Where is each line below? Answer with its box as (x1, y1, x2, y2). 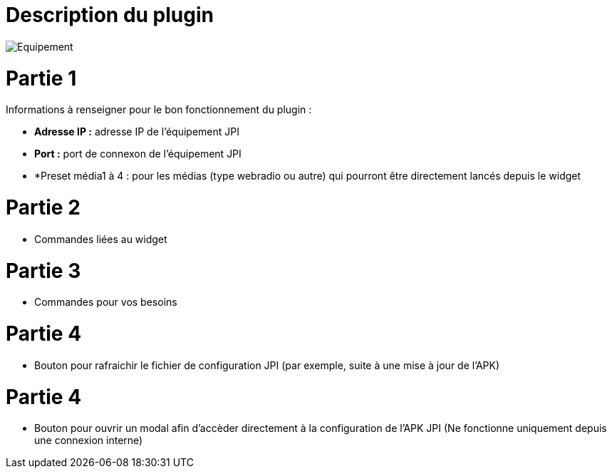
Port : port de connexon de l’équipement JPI (34, 148, 242, 160)
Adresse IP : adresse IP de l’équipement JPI (34, 125, 239, 138)
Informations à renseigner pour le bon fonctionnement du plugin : (6, 103, 312, 116)
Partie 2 (6, 195, 81, 220)
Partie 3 (6, 258, 81, 283)
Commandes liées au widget (34, 232, 167, 245)
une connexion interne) (34, 434, 143, 447)
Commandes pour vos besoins (34, 296, 177, 309)
